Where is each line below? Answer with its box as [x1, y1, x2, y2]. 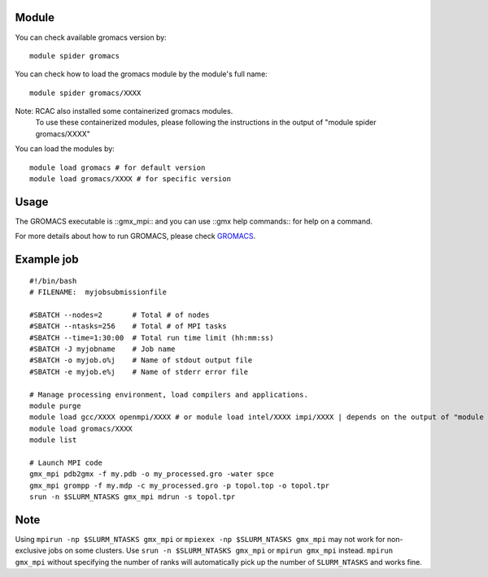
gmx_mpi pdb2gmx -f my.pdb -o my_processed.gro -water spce [29, 470, 274, 479]
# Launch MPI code [29, 458, 103, 467]
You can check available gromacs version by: [15, 33, 167, 42]
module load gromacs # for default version [29, 163, 206, 172]
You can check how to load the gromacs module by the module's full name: [15, 69, 268, 79]
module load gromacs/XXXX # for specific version [29, 175, 232, 184]
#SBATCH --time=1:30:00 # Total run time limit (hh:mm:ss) [29, 333, 274, 342]
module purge [29, 401, 81, 410]
